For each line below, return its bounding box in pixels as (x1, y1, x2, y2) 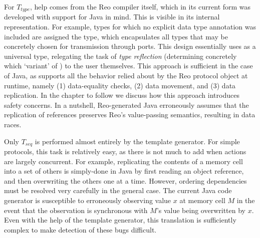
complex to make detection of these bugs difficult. (4, 224, 157, 235)
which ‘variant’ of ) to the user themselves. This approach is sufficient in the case (4, 60, 253, 71)
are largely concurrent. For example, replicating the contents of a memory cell (4, 156, 243, 166)
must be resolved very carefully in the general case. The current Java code (4, 185, 232, 196)
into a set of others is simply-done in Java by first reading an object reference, (4, 166, 244, 176)
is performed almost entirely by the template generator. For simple (35, 136, 240, 146)
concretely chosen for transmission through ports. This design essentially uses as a (4, 41, 256, 51)
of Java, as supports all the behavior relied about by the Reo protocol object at (4, 70, 248, 81)
